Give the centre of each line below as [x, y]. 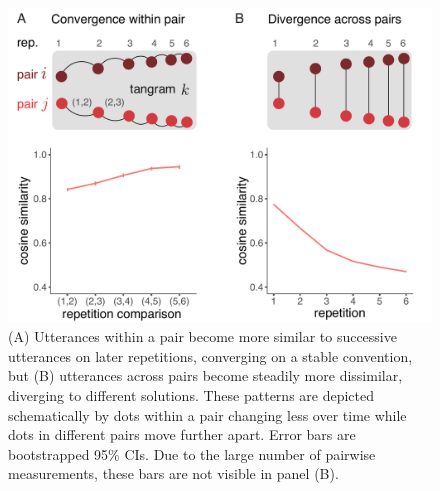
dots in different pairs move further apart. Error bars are [182, 434]
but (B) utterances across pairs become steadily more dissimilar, [205, 375]
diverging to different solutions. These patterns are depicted [191, 395]
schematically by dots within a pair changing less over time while [207, 414]
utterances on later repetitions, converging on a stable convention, [210, 355]
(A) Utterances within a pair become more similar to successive [202, 336]
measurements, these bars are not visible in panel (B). [173, 473]
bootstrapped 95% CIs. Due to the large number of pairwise [192, 453]
